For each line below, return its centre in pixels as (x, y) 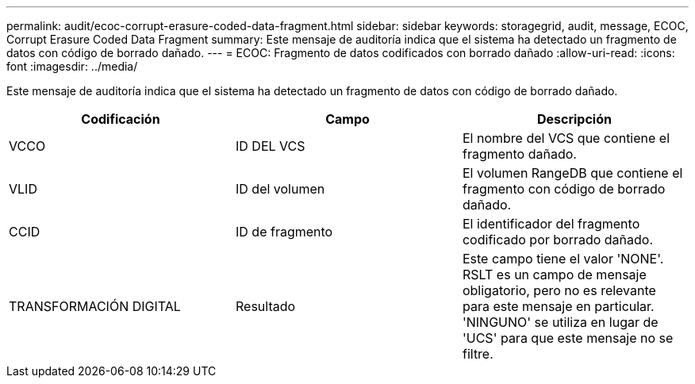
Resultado (265, 306)
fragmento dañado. (519, 154)
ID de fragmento (284, 232)
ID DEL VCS (270, 146)
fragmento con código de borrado (564, 189)
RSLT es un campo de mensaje (554, 275)
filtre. (478, 354)
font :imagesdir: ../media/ (72, 66)
